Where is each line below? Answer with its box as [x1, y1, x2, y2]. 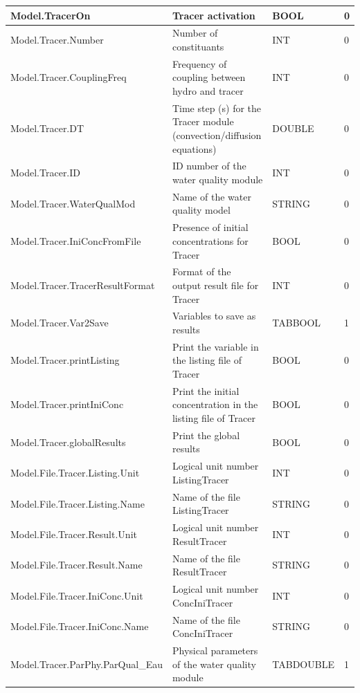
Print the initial [172, 383, 240, 398]
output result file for [172, 277, 259, 292]
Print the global [172, 427, 240, 442]
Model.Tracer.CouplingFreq [10, 70, 127, 84]
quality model [172, 203, 231, 217]
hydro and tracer [172, 83, 244, 98]
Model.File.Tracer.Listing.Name [10, 496, 145, 510]
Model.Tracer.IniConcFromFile [10, 233, 141, 248]
